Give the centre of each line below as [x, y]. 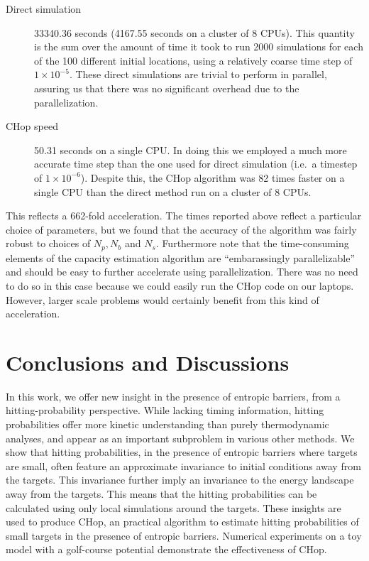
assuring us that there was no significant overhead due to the [167, 88]
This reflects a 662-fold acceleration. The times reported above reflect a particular [184, 216]
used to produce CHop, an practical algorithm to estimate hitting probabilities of [182, 522]
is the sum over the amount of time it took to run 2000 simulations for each [199, 47]
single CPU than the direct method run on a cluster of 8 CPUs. [173, 191]
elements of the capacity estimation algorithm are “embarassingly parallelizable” [180, 257]
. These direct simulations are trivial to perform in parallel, [198, 74]
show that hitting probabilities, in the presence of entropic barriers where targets [182, 452]
